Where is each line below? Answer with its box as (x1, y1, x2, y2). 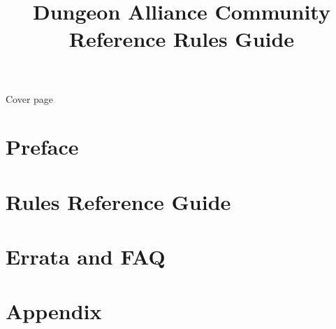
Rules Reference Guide (6, 187, 231, 216)
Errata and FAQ (6, 242, 166, 271)
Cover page (6, 91, 54, 106)
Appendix (6, 297, 102, 325)
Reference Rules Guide (68, 24, 295, 53)
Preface (6, 132, 79, 161)
